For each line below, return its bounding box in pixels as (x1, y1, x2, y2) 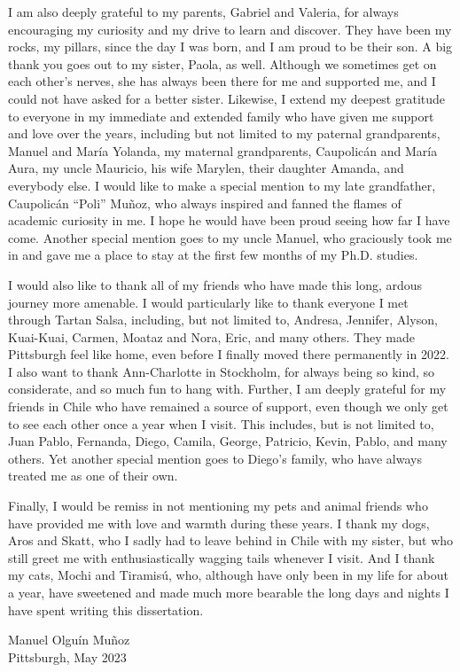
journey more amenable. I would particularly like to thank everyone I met (8, 293, 409, 311)
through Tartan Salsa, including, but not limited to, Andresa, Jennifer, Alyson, (8, 310, 438, 329)
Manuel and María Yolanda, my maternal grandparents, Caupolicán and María (8, 141, 438, 160)
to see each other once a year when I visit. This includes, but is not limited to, (8, 414, 434, 433)
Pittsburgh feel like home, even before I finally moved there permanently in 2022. (8, 345, 449, 363)
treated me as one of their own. (8, 466, 178, 485)
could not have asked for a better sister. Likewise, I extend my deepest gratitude (8, 89, 446, 107)
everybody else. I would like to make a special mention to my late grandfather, (8, 176, 436, 194)
